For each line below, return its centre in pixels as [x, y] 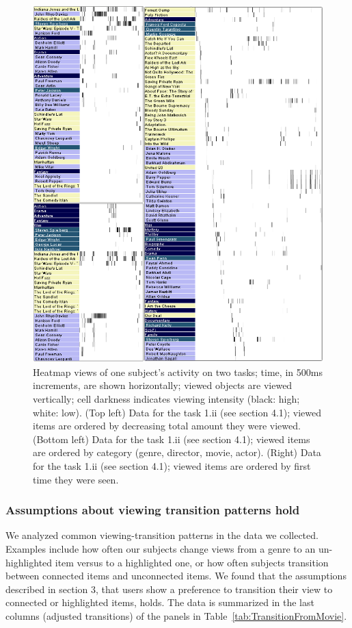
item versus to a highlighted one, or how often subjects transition [192, 562]
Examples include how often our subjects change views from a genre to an [161, 548]
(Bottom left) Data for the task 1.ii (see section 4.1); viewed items [172, 439]
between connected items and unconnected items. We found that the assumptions [176, 576]
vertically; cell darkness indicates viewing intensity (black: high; [166, 399]
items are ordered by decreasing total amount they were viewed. [167, 426]
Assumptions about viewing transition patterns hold [153, 510]
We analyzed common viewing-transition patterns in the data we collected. [162, 535]
